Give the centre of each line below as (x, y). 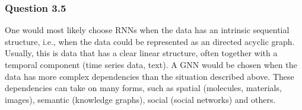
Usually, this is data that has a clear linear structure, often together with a (141, 53)
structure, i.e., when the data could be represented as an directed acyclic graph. (150, 41)
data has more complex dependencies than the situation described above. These (150, 76)
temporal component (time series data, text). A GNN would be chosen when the (151, 64)
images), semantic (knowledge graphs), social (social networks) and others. (140, 99)
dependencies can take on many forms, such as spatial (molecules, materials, (143, 88)
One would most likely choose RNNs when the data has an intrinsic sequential (147, 30)
